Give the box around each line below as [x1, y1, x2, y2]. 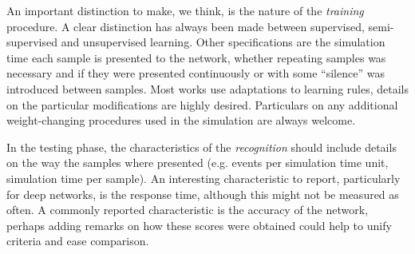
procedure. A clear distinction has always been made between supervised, [6, 18, 365, 34]
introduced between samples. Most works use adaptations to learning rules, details [6, 80, 409, 97]
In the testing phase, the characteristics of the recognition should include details [6, 138, 397, 155]
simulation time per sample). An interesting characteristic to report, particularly [6, 169, 401, 186]
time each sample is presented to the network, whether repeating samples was [6, 49, 386, 65]
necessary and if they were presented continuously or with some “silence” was [6, 65, 385, 81]
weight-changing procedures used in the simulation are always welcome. [6, 112, 356, 129]
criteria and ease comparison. [6, 232, 149, 249]
